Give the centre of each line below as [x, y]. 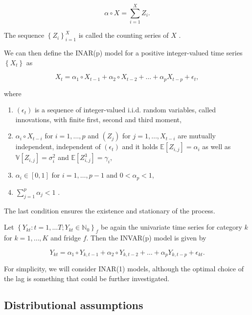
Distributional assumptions [74, 304]
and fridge [66, 237]
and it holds [140, 146]
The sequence [24, 35]
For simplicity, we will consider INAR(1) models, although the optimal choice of [124, 269]
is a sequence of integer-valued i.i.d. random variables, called [125, 110]
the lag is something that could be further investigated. [87, 278]
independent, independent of [58, 146]
